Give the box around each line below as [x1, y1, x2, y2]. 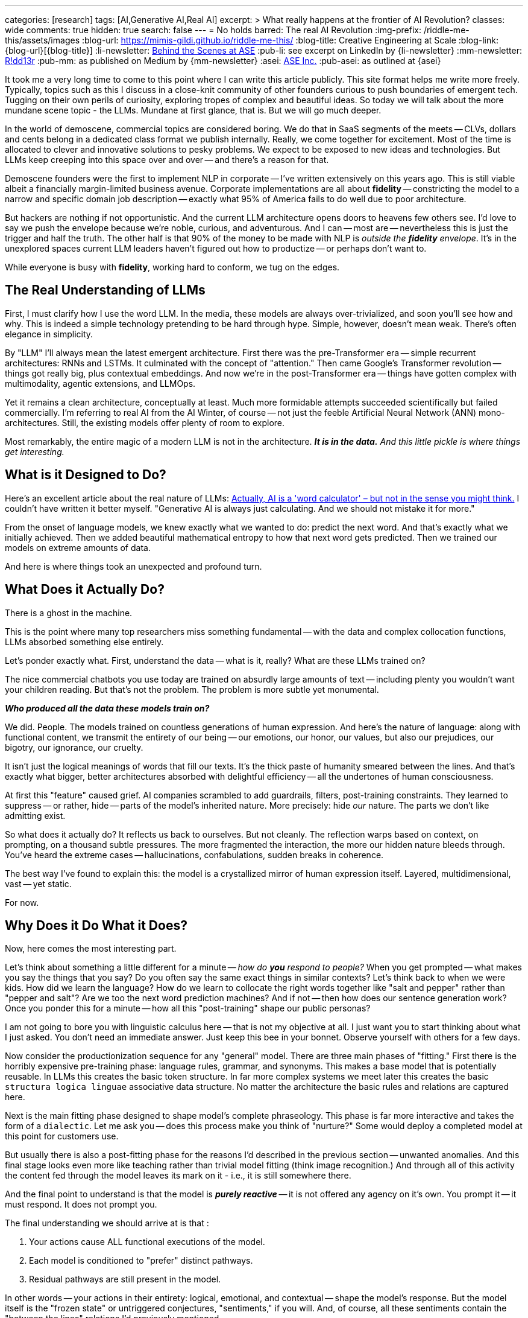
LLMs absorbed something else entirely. [5, 636, 164, 647]
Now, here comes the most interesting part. [5, 943, 177, 954]
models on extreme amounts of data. [5, 542, 151, 553]
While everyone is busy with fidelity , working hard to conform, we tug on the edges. [5, 262, 340, 272]
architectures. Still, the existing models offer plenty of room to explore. [5, 417, 285, 428]
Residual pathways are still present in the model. [29, 1274, 221, 1285]
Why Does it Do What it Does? [5, 917, 187, 933]
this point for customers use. [5, 1131, 119, 1142]
